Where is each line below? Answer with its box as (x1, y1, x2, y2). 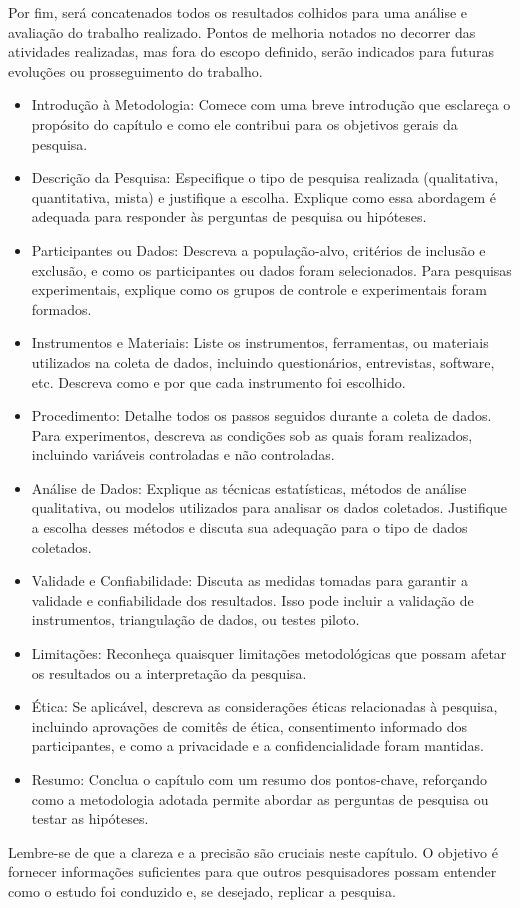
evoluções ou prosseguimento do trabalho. (8, 60, 263, 81)
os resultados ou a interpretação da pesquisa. (31, 662, 307, 683)
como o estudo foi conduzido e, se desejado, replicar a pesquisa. (8, 880, 396, 901)
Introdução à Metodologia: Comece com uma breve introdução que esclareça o (31, 94, 511, 115)
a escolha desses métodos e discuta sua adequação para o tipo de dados (31, 517, 468, 538)
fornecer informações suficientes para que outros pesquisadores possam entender (8, 861, 497, 882)
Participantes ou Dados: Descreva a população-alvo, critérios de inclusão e (31, 239, 486, 260)
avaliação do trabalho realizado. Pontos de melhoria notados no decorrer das (8, 21, 476, 42)
